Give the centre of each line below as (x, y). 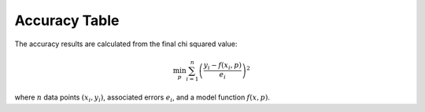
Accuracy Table (67, 20)
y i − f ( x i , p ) (222, 67)
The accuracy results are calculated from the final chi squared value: (126, 44)
